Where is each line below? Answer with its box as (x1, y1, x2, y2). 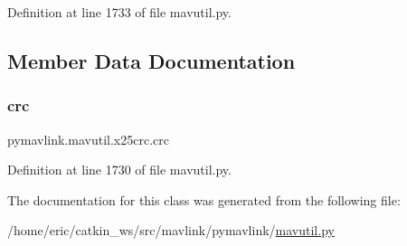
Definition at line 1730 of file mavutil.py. (7, 160, 232, 179)
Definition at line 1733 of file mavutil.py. (7, 3, 232, 21)
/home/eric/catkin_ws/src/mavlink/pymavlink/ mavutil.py (7, 221, 335, 240)
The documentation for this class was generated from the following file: (7, 190, 401, 209)
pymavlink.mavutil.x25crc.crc (7, 129, 169, 148)
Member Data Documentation (7, 46, 296, 74)
